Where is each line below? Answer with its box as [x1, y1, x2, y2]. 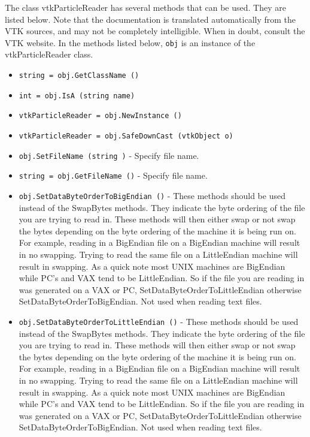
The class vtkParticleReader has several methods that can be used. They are [5, 1, 286, 13]
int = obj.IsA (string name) [19, 91, 135, 100]
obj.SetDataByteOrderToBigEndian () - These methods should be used [19, 189, 285, 201]
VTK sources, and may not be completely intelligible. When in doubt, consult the [5, 25, 305, 37]
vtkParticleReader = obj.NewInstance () [19, 111, 182, 120]
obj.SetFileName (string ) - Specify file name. [19, 149, 199, 161]
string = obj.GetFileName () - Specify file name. [19, 169, 208, 182]
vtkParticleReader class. [5, 48, 93, 61]
